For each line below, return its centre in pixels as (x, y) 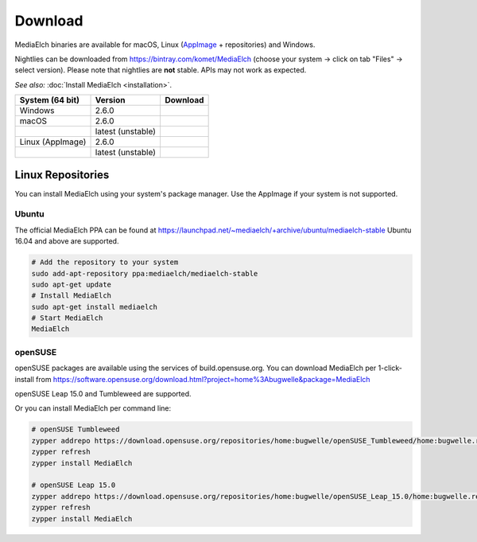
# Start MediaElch (67, 318)
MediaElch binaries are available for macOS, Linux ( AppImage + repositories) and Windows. (165, 45)
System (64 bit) (49, 100)
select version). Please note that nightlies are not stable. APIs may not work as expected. (161, 70)
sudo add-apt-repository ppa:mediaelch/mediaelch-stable (145, 273)
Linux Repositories (62, 175)
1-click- (390, 368)
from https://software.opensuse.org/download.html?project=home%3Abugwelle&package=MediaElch (203, 379)
